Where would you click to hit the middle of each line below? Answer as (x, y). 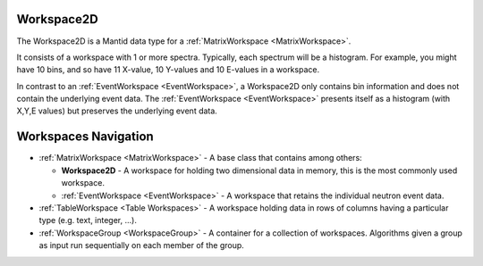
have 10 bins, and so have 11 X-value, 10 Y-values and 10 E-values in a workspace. (168, 70)
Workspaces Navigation (85, 137)
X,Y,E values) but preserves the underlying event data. (117, 111)
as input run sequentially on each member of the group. (142, 245)
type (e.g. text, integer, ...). (88, 220)
